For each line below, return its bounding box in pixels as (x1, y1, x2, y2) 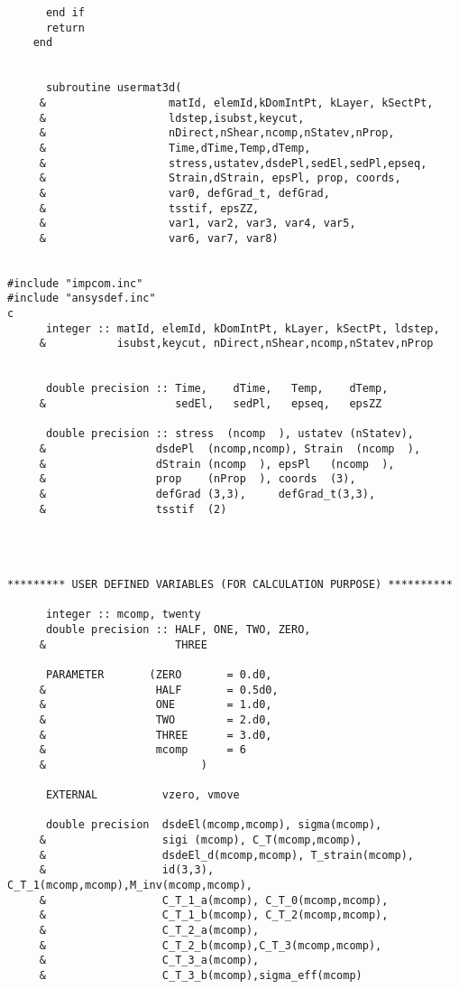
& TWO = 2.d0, (39, 713, 272, 726)
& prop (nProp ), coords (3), (39, 472, 356, 486)
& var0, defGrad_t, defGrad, (39, 186, 330, 200)
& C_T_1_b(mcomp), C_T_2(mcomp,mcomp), (39, 909, 389, 922)
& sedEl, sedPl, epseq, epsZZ (39, 397, 382, 411)
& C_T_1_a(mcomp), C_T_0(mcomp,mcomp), (39, 893, 389, 907)
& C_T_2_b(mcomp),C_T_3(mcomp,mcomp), (39, 938, 382, 952)
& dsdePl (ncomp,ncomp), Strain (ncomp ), (39, 443, 421, 456)
